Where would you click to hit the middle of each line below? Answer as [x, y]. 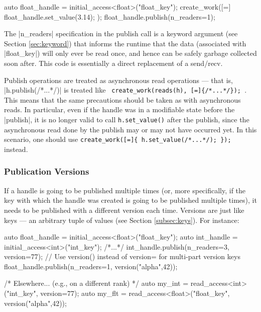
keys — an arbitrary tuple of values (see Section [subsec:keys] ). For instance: [122, 220]
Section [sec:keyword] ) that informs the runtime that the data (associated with [125, 43]
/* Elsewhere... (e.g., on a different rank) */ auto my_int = [96, 283]
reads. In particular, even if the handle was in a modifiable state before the [119, 109]
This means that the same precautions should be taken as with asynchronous [122, 99]
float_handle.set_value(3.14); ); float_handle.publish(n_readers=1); [110, 16]
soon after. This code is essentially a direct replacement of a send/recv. [113, 63]
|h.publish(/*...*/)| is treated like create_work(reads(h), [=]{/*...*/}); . [125, 90]
